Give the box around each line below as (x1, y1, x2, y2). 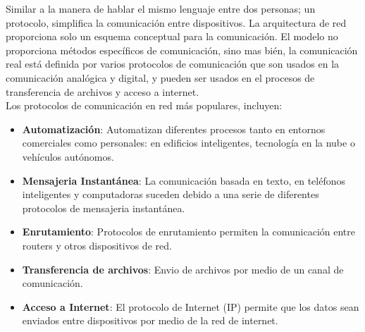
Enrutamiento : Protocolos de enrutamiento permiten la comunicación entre (22, 224, 355, 239)
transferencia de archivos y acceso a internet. (6, 84, 199, 99)
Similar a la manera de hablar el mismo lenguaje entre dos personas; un (6, 1, 316, 16)
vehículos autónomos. (22, 149, 114, 164)
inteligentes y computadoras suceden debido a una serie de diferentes (22, 187, 319, 202)
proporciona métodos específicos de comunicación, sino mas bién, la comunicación (6, 42, 358, 57)
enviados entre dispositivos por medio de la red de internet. (22, 313, 278, 328)
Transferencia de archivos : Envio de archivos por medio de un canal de (22, 262, 344, 276)
